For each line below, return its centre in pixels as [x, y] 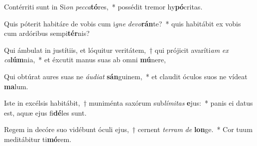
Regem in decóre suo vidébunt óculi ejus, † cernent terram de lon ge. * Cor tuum [128, 129]
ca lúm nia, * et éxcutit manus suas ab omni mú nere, [85, 60]
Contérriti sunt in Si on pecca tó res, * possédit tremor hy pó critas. [103, 6]
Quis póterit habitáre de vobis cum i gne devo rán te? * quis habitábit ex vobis [123, 23]
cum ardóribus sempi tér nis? [47, 33]
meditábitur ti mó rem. [38, 139]
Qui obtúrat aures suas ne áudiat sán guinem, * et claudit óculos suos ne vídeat [126, 76]
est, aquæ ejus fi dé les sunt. [45, 112]
